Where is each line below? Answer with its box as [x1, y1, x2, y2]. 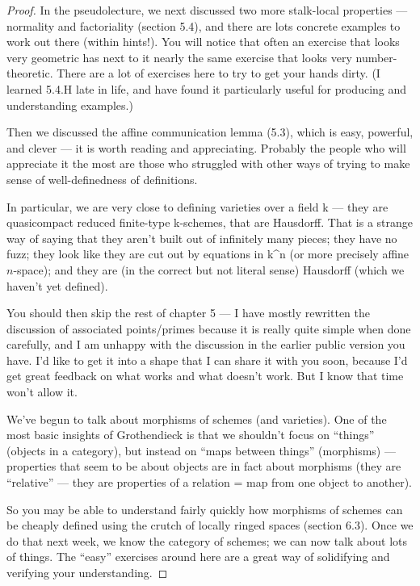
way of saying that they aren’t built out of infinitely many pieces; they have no [6, 229, 397, 246]
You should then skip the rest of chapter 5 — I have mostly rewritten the [6, 304, 371, 321]
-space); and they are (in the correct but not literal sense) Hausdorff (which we [13, 261, 405, 278]
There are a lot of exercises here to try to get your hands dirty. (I [57, 65, 380, 82]
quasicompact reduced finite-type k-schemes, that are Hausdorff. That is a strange [6, 214, 414, 231]
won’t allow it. [6, 383, 78, 400]
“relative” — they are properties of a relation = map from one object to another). [6, 474, 413, 491]
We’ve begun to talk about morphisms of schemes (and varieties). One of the [6, 410, 387, 427]
